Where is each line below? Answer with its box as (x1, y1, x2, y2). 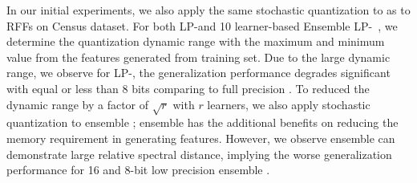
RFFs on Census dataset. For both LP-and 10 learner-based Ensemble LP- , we (6, 17, 398, 34)
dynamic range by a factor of (6, 96, 149, 112)
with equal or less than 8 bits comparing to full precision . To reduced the (6, 79, 370, 96)
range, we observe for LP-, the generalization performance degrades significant (6, 64, 391, 81)
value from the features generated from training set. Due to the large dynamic (6, 48, 391, 65)
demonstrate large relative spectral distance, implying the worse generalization (6, 145, 392, 162)
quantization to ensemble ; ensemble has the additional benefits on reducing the (6, 114, 399, 131)
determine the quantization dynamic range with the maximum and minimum (6, 33, 385, 50)
